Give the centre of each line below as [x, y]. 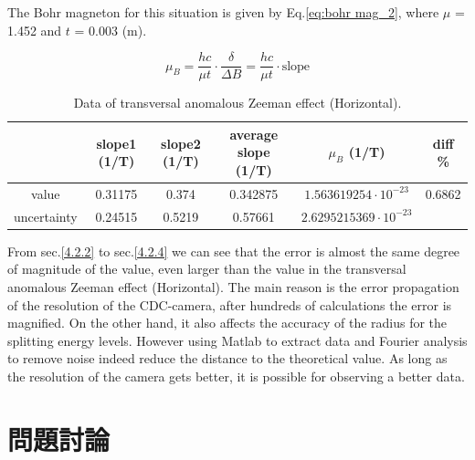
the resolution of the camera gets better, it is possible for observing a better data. [236, 376]
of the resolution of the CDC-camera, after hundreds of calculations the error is [230, 304]
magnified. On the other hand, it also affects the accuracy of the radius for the [227, 323]
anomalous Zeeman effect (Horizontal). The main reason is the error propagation [233, 287]
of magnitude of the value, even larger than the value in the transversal [207, 269]
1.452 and [35, 30]
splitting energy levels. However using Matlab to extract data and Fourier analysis [237, 340]
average [254, 134]
